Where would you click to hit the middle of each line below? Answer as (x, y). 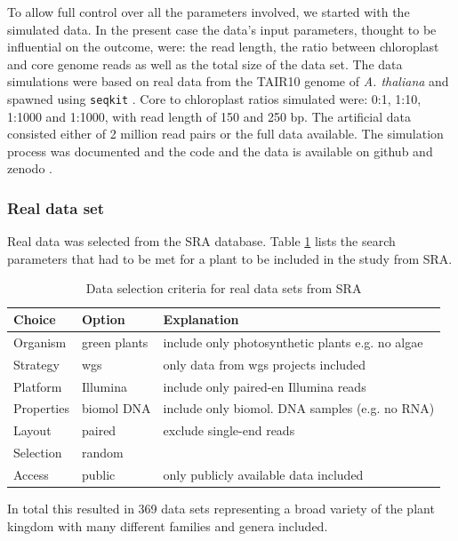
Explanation (201, 319)
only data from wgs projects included (264, 364)
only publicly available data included (263, 474)
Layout (32, 430)
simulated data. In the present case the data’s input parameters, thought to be (222, 29)
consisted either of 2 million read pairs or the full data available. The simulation (225, 134)
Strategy (36, 364)
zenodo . (30, 168)
